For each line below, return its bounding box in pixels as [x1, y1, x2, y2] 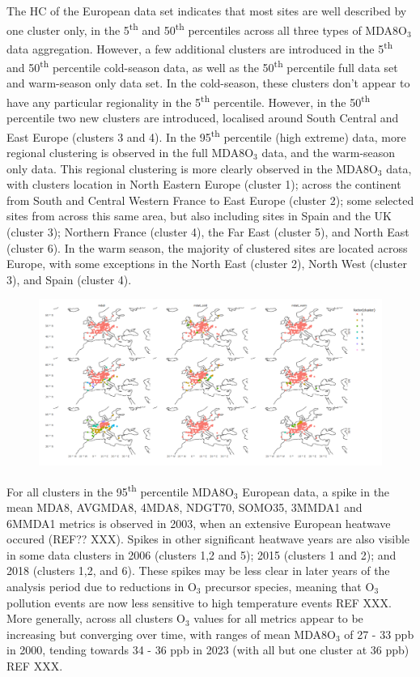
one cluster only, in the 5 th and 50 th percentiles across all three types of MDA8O [6, 19, 407, 38]
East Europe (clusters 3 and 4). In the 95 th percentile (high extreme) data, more [6, 126, 406, 145]
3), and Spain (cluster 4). [6, 270, 132, 287]
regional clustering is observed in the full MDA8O [6, 144, 254, 161]
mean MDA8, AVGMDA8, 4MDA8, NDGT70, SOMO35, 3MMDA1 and [6, 499, 363, 515]
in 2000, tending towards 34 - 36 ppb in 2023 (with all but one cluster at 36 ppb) [6, 641, 409, 658]
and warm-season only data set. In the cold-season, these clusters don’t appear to [6, 75, 410, 92]
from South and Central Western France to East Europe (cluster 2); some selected [6, 191, 414, 208]
